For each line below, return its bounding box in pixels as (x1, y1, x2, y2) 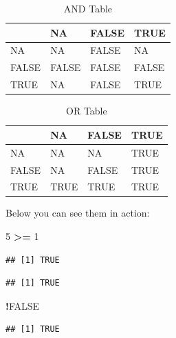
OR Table (66, 103, 107, 118)
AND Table (63, 1, 113, 15)
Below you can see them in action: (5, 206, 150, 220)
